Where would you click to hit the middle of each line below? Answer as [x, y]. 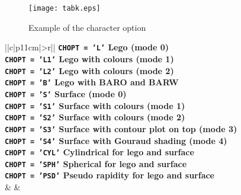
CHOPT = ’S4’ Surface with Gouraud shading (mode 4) [116, 140]
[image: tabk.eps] [65, 8]
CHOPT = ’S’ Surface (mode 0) [66, 93]
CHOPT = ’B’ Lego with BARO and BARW [92, 82]
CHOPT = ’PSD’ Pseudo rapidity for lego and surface [110, 175]
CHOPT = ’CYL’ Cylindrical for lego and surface [99, 152]
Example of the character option [87, 27]
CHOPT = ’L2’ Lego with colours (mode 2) [89, 70]
